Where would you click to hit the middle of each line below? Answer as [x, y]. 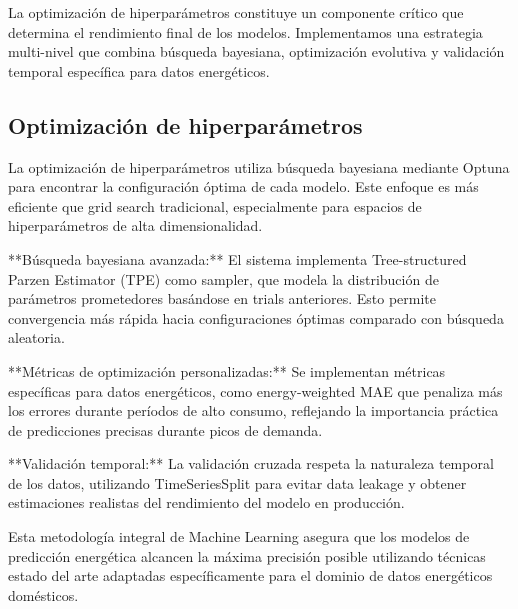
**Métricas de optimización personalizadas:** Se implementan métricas [227, 370]
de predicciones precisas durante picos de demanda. [165, 429]
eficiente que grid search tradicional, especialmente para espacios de [215, 205]
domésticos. [43, 594]
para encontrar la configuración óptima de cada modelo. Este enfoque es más [243, 186]
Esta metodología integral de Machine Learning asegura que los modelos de [239, 536]
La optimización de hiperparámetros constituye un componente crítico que [236, 12]
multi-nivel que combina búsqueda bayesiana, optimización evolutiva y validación [256, 51]
